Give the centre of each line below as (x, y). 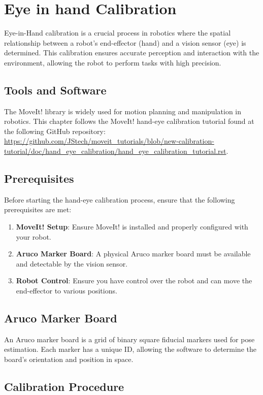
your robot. (34, 236)
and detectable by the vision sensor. (72, 263)
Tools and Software (55, 90)
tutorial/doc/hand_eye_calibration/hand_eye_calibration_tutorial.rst (115, 151)
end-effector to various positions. (67, 291)
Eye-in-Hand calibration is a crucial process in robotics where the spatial (118, 33)
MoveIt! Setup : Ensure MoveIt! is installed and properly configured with (132, 227)
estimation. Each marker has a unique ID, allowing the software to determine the (130, 349)
